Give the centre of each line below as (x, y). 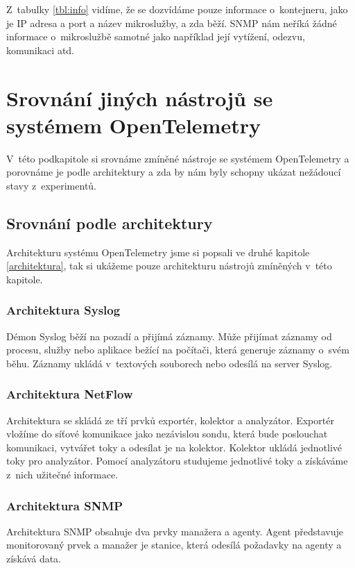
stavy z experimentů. (52, 185)
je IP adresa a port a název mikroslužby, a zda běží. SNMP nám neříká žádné (172, 23)
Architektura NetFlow (70, 394)
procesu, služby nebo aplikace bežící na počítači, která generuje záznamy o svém (178, 350)
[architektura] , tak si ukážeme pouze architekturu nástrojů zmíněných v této (169, 266)
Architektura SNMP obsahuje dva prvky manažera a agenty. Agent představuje (175, 531)
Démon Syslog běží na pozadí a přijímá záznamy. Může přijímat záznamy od (169, 336)
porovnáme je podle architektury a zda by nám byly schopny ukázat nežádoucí (174, 172)
